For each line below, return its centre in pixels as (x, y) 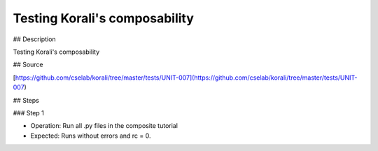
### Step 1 (29, 113)
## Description (34, 39)
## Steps (26, 100)
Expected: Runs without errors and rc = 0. (91, 136)
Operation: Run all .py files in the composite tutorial (104, 126)
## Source (28, 65)
